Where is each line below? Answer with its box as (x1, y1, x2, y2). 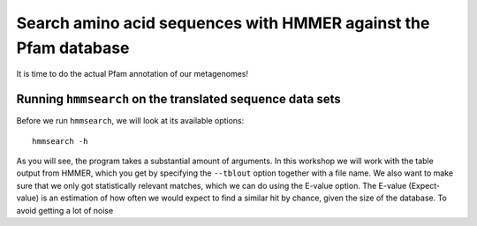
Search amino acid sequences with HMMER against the (16, 13, 430, 33)
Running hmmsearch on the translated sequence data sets (16, 92, 342, 107)
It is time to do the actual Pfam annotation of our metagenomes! (16, 69, 249, 79)
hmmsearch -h (32, 136, 88, 146)
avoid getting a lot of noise (16, 205, 114, 215)
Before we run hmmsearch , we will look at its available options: (16, 116, 245, 126)
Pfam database (16, 38, 130, 57)
